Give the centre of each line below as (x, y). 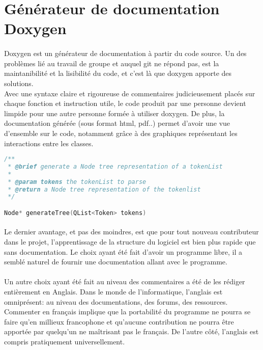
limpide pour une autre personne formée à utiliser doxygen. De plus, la (114, 113)
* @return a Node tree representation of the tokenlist (104, 189)
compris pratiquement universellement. (65, 341)
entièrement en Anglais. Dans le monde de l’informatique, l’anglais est (113, 292)
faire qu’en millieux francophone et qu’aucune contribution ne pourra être (119, 321)
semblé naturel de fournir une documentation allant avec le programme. (116, 262)
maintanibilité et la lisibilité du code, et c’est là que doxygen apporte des (118, 73)
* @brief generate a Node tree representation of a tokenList (115, 166)
